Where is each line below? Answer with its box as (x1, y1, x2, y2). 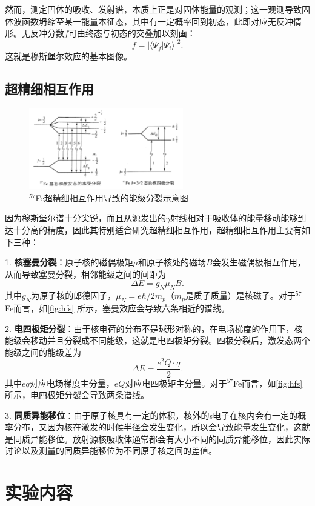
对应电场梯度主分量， (29, 376, 114, 389)
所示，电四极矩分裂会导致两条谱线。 (5, 388, 149, 401)
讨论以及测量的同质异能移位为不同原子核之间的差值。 (5, 444, 217, 457)
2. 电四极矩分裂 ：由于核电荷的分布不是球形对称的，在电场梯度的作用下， (5, 322, 294, 335)
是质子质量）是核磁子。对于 (185, 289, 296, 302)
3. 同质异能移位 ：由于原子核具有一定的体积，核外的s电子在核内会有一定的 (5, 408, 298, 421)
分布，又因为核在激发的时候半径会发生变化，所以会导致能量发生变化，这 (13, 421, 302, 433)
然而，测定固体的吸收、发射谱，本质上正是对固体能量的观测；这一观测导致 (5, 3, 302, 15)
